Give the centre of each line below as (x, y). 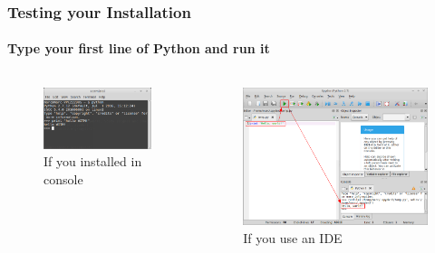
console (63, 178)
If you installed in (93, 161)
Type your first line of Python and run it (139, 48)
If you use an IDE (293, 238)
